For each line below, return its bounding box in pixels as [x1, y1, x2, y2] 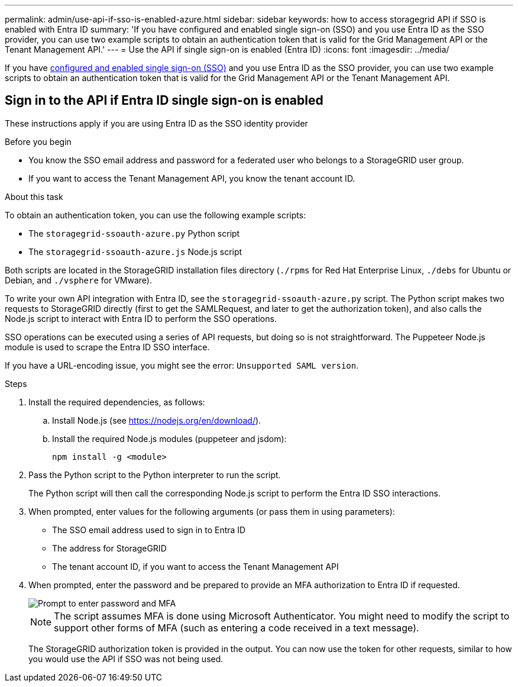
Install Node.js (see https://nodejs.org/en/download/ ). [52, 415, 261, 425]
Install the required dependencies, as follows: [28, 396, 205, 407]
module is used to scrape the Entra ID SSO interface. [5, 341, 210, 352]
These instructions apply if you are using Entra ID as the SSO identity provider [5, 118, 308, 128]
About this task [5, 191, 63, 202]
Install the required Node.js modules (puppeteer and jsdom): [52, 433, 287, 444]
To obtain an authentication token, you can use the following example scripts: [5, 209, 306, 220]
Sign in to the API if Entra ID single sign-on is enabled [5, 93, 323, 108]
